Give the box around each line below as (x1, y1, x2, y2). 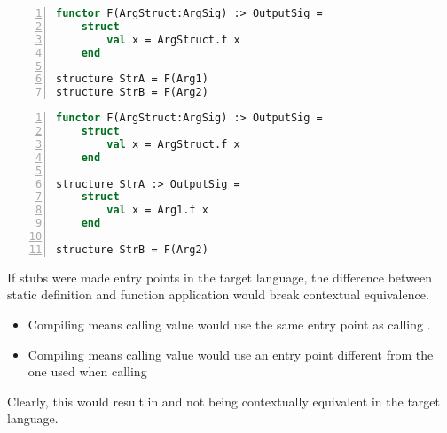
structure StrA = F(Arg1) (56, 73, 208, 86)
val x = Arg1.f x (106, 204, 208, 217)
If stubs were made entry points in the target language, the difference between (7, 267, 433, 286)
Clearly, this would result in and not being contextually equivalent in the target (7, 391, 440, 410)
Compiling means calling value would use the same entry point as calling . (27, 314, 431, 333)
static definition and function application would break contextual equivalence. (7, 285, 429, 304)
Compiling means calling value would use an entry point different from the (27, 344, 434, 363)
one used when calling (27, 362, 147, 381)
